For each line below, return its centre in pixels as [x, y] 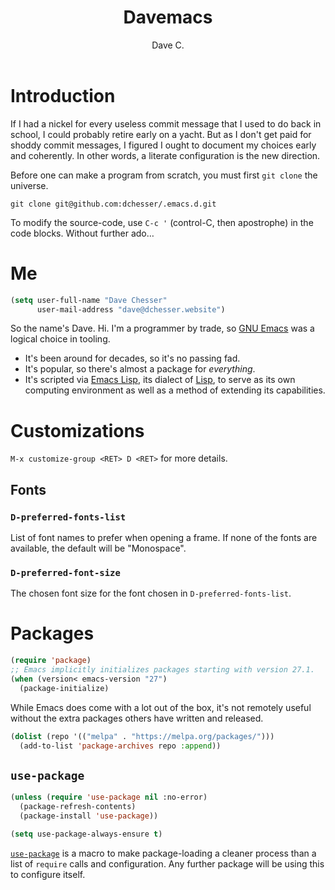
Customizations [77, 430]
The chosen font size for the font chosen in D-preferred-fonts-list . [151, 593]
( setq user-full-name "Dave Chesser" [89, 300]
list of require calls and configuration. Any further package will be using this [167, 863]
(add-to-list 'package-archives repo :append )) [120, 746]
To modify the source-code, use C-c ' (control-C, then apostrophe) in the [162, 222]
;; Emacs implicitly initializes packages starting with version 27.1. [162, 670]
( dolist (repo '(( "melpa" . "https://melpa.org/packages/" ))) [142, 736]
